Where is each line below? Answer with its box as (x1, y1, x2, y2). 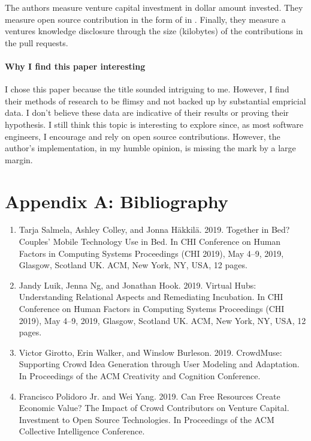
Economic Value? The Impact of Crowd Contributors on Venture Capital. (19, 401, 289, 414)
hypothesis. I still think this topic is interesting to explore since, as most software (5, 118, 303, 130)
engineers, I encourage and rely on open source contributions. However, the (5, 130, 280, 142)
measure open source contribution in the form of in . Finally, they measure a (5, 13, 286, 25)
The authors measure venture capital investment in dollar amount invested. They (5, 1, 303, 13)
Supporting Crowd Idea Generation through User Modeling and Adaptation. (19, 358, 300, 370)
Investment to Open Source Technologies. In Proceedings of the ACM (19, 413, 274, 425)
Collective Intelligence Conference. (19, 425, 145, 437)
